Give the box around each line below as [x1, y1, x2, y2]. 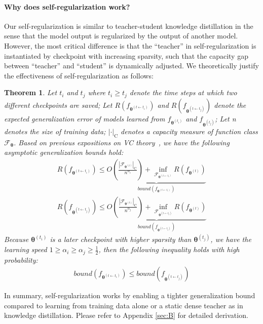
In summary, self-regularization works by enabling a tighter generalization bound [4, 290, 255, 301]
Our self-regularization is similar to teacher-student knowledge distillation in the [4, 20, 253, 31]
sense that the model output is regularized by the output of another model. [4, 30, 238, 41]
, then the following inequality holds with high [98, 244, 240, 255]
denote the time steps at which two [129, 87, 237, 98]
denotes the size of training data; [4, 126, 106, 137]
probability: [4, 254, 38, 265]
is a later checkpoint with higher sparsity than [50, 234, 192, 245]
